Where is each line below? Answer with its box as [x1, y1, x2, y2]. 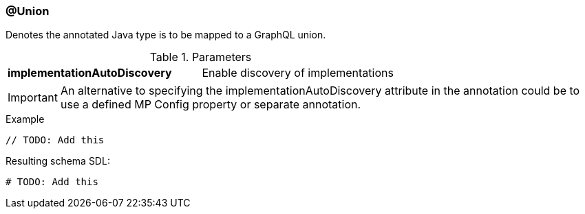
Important [8, 91, 58, 105]
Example [6, 113, 45, 126]
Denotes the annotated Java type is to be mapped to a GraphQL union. [6, 29, 326, 41]
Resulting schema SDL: [6, 155, 110, 167]
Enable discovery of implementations [202, 66, 394, 80]
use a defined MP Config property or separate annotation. [60, 97, 361, 112]
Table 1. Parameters [149, 50, 252, 64]
